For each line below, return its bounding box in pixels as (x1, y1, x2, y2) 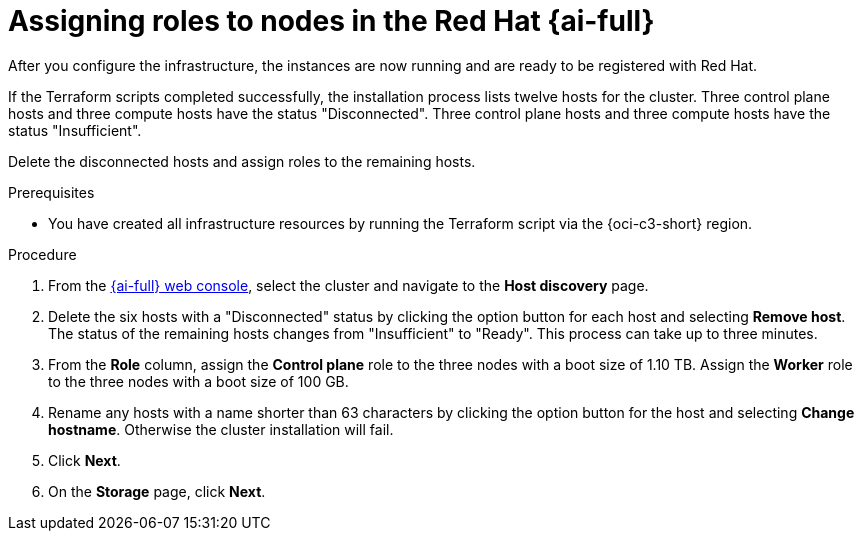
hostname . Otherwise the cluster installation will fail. (48, 420, 394, 438)
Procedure (8, 245, 77, 263)
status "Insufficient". (8, 121, 142, 139)
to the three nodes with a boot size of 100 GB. (48, 372, 349, 390)
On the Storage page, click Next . (48, 482, 266, 500)
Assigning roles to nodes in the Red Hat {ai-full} (8, 4, 655, 38)
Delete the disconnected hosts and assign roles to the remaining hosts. (8, 152, 476, 170)
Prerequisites (8, 183, 95, 201)
